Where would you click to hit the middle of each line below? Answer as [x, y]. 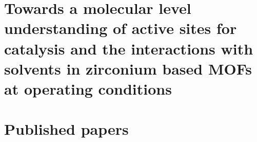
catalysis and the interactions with [129, 48]
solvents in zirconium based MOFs [128, 68]
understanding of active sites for [121, 28]
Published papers [66, 129]
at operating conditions [88, 88]
